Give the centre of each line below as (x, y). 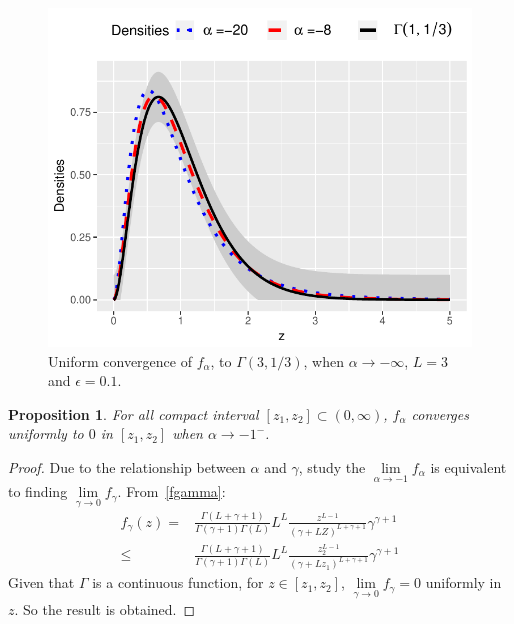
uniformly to (46, 433)
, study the (332, 466)
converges (440, 413)
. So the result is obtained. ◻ (105, 608)
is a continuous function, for (178, 582)
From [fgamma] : (176, 491)
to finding (38, 491)
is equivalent (468, 466)
